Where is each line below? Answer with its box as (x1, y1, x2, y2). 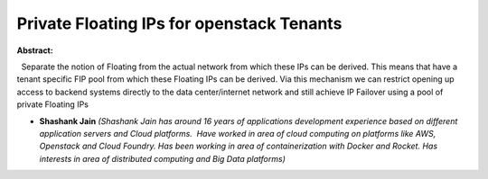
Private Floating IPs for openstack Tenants (16, 13, 343, 33)
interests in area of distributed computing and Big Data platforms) (39, 153, 286, 164)
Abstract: (16, 45, 53, 56)
